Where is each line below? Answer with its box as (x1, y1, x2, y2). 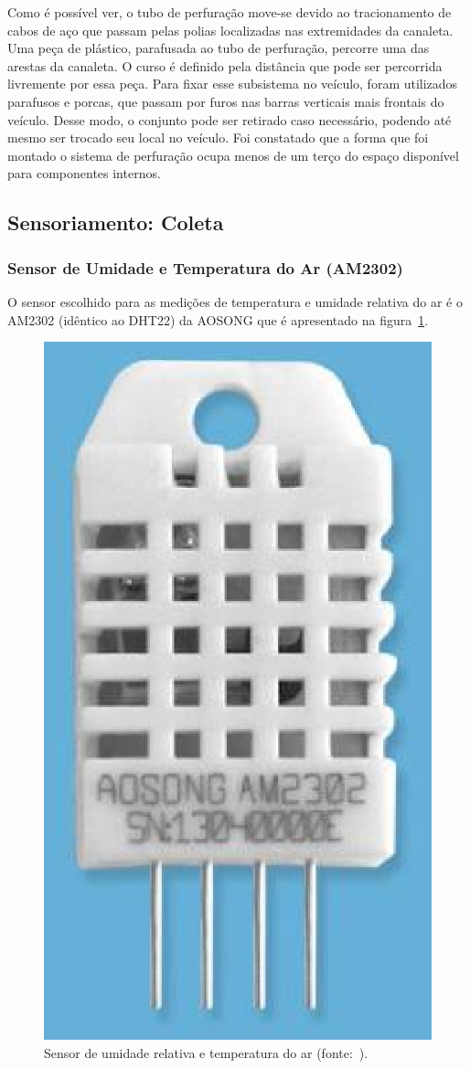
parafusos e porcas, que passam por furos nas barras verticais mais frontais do (7, 91, 444, 111)
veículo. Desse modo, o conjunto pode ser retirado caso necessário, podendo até (7, 110, 452, 129)
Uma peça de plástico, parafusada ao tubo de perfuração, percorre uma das (7, 38, 430, 58)
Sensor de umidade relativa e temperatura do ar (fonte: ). (44, 1043, 369, 1062)
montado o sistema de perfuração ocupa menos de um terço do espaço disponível (7, 145, 459, 164)
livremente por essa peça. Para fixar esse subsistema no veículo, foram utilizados (7, 74, 458, 93)
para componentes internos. (7, 164, 161, 183)
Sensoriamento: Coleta (7, 208, 224, 237)
